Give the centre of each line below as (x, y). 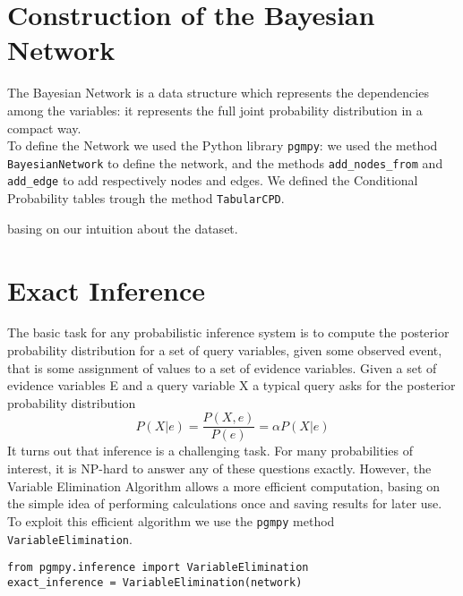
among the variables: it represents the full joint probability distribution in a (215, 110)
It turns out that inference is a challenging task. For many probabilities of (210, 451)
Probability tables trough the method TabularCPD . (146, 198)
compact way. (44, 128)
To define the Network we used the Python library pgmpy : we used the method (223, 145)
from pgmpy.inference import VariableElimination (158, 568)
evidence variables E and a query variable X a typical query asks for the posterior (231, 385)
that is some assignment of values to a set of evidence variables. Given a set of (222, 367)
